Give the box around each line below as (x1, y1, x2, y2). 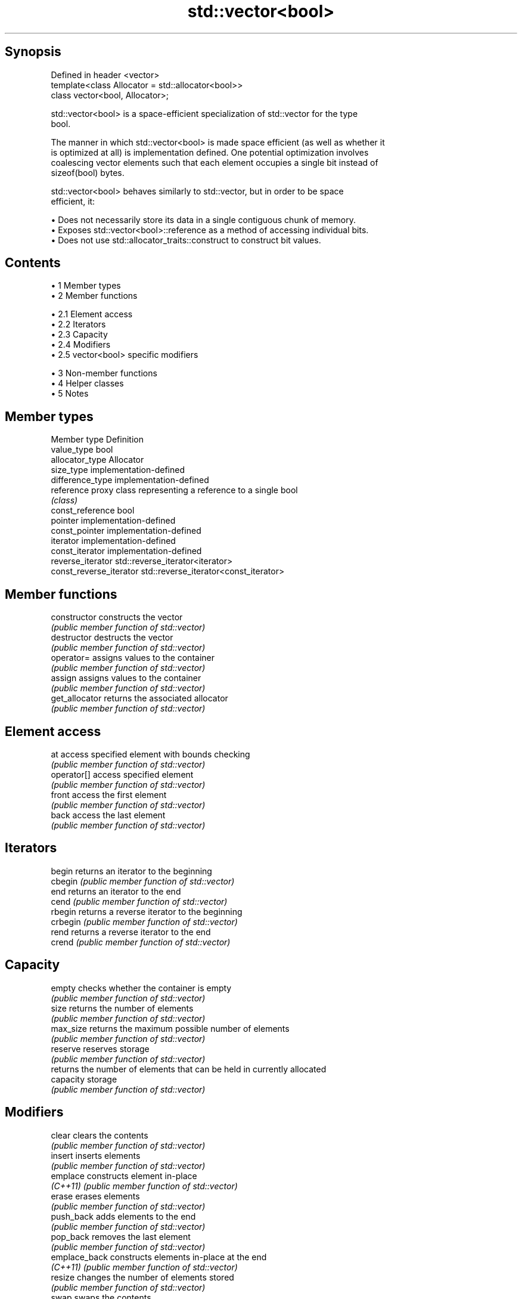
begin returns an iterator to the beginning (51, 865, 212, 876)
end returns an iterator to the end (51, 886, 181, 896)
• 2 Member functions (51, 290, 138, 301)
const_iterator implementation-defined (51, 546, 202, 556)
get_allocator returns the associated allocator (51, 693, 228, 704)
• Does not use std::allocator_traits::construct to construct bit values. (51, 234, 321, 245)
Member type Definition (51, 434, 144, 445)
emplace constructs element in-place (51, 1170, 197, 1181)
